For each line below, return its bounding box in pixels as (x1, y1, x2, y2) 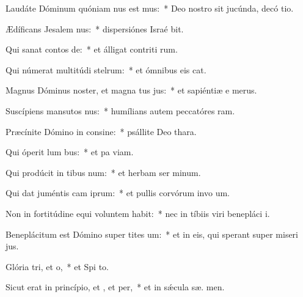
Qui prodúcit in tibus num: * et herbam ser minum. (5, 166, 201, 178)
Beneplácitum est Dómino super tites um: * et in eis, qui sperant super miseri (5, 227, 298, 240)
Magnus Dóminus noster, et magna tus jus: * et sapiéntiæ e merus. (5, 84, 257, 97)
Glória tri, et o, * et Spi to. (5, 260, 109, 273)
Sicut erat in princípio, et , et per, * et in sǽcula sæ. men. (5, 280, 225, 293)
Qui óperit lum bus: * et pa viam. (5, 145, 134, 158)
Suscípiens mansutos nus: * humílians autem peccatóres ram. (5, 104, 235, 117)
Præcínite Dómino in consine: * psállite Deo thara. (5, 125, 197, 137)
